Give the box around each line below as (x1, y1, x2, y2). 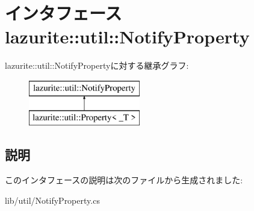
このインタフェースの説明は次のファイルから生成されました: (5, 174, 243, 186)
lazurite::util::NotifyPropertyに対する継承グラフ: (5, 59, 189, 72)
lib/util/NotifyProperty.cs (5, 194, 100, 206)
